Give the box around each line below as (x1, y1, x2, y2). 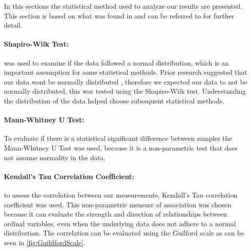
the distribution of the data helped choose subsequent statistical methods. (4, 95, 224, 105)
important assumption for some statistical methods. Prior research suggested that (4, 67, 248, 77)
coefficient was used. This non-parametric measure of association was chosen (4, 199, 231, 209)
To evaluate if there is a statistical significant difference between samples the (4, 133, 232, 143)
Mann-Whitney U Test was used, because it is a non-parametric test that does (4, 142, 238, 152)
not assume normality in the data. (4, 152, 106, 162)
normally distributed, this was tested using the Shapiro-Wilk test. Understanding (4, 86, 246, 96)
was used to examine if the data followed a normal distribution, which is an (4, 57, 229, 67)
